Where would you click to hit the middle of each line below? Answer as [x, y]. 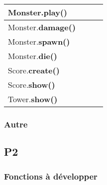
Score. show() [32, 85]
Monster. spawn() [39, 41]
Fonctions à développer [51, 176]
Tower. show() [33, 99]
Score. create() [34, 70]
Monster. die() [33, 56]
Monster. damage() [42, 27]
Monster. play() [38, 12]
